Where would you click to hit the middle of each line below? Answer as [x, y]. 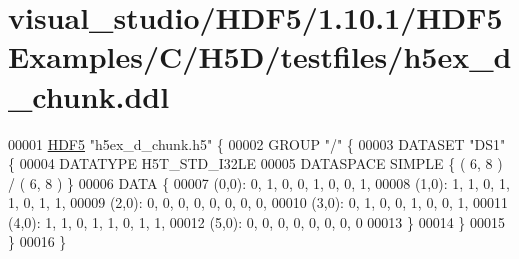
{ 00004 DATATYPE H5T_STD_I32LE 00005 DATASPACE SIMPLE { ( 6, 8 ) [255, 163]
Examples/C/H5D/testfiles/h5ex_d [260, 56]
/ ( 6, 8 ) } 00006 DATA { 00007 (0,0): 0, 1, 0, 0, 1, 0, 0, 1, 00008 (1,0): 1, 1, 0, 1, [259, 182]
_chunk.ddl [89, 95]
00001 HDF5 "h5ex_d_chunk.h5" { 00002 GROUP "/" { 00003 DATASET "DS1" [257, 143]
